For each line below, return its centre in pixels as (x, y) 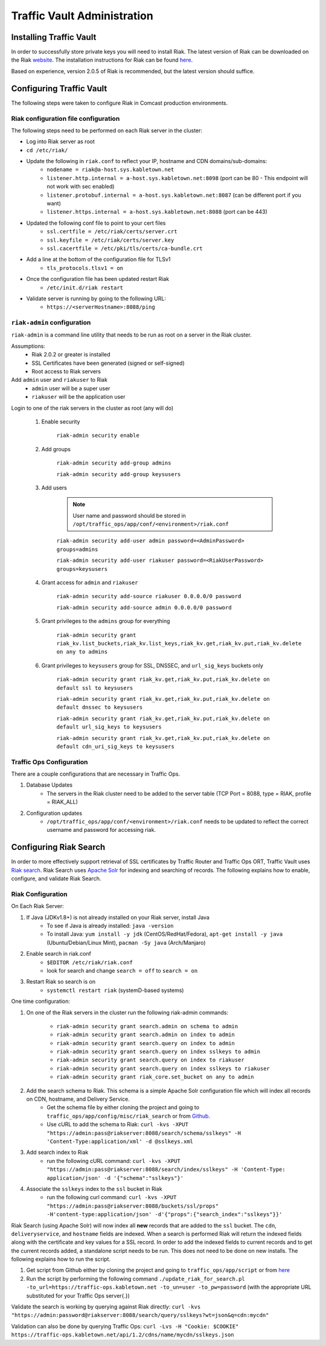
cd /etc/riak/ (47, 150)
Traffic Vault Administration (82, 16)
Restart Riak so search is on (61, 982)
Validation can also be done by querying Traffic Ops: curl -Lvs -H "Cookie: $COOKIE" (125, 1326)
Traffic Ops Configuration (50, 762)
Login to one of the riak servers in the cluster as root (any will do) (92, 408)
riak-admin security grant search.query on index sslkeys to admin (158, 1052)
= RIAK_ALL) (62, 802)
